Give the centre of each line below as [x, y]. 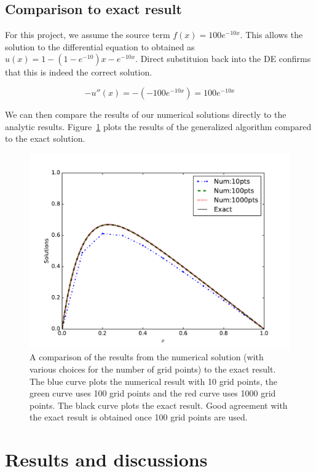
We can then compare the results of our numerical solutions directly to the [146, 114]
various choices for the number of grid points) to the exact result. [153, 369]
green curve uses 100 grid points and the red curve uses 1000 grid [153, 393]
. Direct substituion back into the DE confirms [223, 59]
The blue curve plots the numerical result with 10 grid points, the [153, 381]
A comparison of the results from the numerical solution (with [147, 357]
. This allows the [271, 35]
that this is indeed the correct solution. [79, 72]
